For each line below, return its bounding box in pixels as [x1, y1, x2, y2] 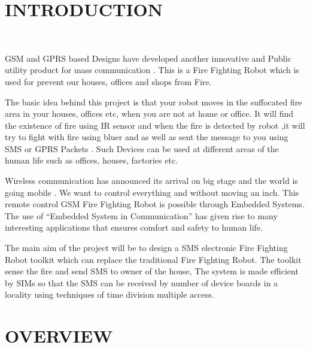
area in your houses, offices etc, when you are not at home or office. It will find [5, 107, 294, 120]
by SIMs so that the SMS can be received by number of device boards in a [5, 276, 278, 289]
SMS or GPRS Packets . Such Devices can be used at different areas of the [5, 142, 279, 155]
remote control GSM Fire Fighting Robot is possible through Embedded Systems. [5, 198, 305, 210]
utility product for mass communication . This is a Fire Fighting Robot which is [5, 63, 299, 76]
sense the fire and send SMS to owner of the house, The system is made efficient [5, 265, 299, 277]
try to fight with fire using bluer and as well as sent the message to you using [5, 131, 288, 143]
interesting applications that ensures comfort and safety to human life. [5, 221, 263, 234]
